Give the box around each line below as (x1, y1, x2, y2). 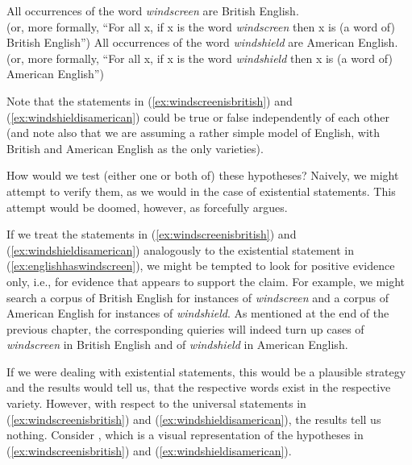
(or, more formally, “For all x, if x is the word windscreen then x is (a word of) (6, 18, 395, 35)
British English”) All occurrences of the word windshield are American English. (6, 34, 398, 51)
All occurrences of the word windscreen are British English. (6, 2, 299, 19)
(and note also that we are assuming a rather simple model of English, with (6, 124, 381, 141)
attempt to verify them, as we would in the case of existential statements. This (6, 182, 396, 199)
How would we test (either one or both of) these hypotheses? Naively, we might (6, 167, 399, 184)
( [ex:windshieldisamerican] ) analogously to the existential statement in (6, 241, 354, 258)
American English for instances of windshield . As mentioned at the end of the (6, 305, 389, 322)
